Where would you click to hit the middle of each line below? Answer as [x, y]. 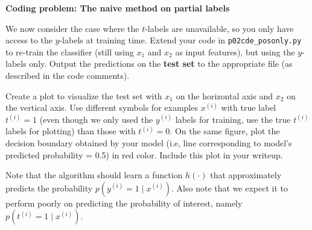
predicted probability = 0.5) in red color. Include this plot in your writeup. [144, 154]
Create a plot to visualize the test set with [84, 95]
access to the [29, 40]
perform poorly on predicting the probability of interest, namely [124, 203]
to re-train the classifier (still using [70, 51]
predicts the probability [49, 188]
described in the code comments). [68, 76]
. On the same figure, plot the [225, 131]
